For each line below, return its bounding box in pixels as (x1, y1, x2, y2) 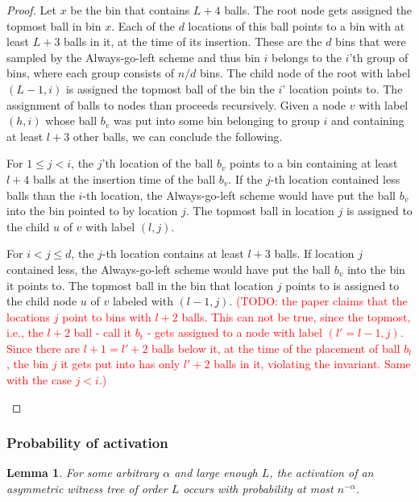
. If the (228, 170, 263, 187)
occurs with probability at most (183, 480, 334, 497)
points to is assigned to (285, 276, 400, 293)
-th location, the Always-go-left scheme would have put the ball (82, 186, 396, 203)
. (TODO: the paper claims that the (229, 292, 408, 309)
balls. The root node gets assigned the (224, 2, 413, 18)
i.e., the (6, 324, 44, 341)
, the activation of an (269, 464, 374, 481)
